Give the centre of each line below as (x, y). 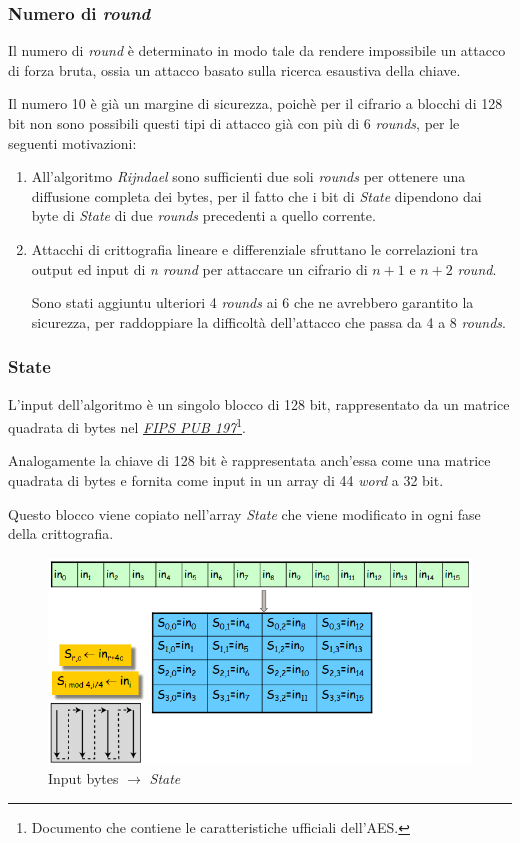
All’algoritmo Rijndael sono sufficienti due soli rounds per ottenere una (248, 176)
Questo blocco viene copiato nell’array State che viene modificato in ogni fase (244, 513)
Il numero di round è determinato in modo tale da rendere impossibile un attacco (257, 50)
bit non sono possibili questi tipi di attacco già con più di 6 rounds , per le (234, 123)
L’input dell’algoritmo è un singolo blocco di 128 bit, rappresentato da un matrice (259, 403)
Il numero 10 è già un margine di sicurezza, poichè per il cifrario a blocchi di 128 (255, 103)
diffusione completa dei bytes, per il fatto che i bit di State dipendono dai (256, 195)
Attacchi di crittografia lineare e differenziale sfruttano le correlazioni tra (255, 248)
